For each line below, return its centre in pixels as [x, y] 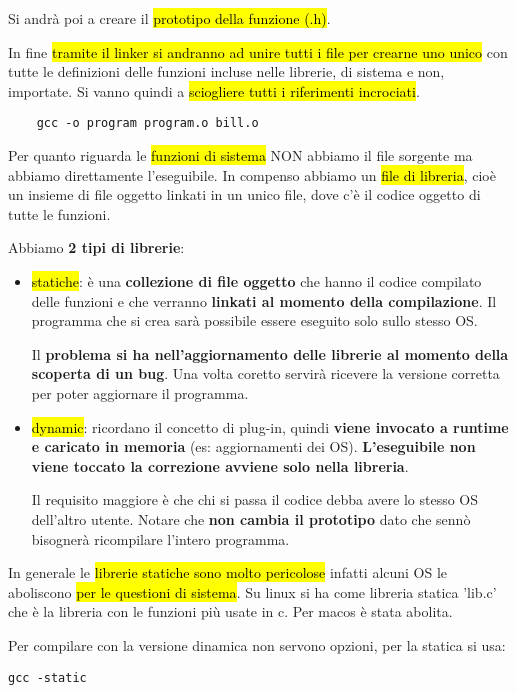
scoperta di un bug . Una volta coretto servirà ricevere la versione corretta [265, 373]
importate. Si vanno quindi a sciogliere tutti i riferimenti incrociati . [214, 90]
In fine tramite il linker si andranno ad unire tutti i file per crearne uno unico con [258, 51]
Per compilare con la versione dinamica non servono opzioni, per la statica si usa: [257, 644]
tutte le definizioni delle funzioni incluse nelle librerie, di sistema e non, [226, 71]
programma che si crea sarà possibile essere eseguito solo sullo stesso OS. [254, 320]
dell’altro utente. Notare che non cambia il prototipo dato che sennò [251, 518]
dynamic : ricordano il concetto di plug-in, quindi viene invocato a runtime [270, 426]
